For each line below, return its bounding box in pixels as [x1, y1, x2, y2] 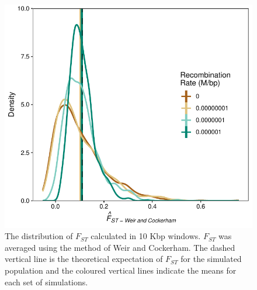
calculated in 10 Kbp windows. [91, 230, 201, 242]
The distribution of [5, 230, 73, 242]
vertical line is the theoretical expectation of [5, 253, 163, 265]
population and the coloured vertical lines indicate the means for [5, 264, 237, 276]
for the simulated [180, 253, 242, 265]
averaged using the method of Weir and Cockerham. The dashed [5, 241, 235, 253]
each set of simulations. [5, 275, 88, 288]
